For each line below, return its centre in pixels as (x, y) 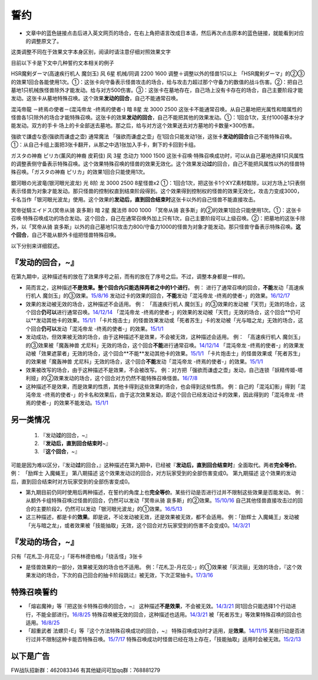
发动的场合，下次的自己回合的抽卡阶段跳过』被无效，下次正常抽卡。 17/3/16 (122, 575)
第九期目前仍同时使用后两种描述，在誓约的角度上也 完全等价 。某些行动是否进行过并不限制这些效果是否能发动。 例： (165, 493)
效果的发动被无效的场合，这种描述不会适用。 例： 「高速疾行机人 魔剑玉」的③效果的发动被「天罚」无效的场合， (163, 304)
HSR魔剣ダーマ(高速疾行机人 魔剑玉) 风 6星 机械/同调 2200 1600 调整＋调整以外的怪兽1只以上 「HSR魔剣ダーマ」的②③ (158, 74)
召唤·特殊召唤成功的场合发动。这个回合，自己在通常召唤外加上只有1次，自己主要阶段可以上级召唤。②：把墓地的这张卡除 (158, 219)
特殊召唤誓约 (34, 592)
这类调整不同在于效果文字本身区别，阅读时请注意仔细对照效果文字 (91, 52)
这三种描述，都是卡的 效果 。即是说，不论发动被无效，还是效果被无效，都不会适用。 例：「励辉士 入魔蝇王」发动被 (163, 517)
